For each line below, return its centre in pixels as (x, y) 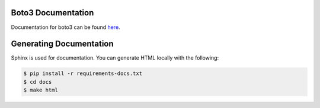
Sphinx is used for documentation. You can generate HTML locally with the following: (115, 58)
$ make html (41, 90)
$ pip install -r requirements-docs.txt (83, 73)
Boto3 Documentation (52, 13)
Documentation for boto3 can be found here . (66, 27)
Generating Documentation (62, 44)
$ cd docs (38, 82)
